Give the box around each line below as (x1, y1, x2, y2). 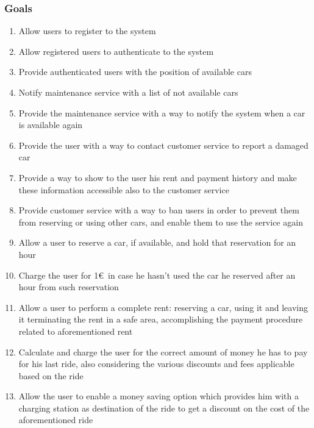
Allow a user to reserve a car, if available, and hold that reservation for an (18, 236, 296, 249)
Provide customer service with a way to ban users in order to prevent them (18, 204, 299, 216)
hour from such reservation (18, 280, 119, 293)
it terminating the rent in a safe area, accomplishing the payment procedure (18, 313, 303, 326)
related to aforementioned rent (18, 324, 133, 337)
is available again (18, 118, 83, 131)
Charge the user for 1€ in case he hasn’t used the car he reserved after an (18, 268, 296, 281)
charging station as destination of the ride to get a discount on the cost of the (18, 401, 310, 414)
